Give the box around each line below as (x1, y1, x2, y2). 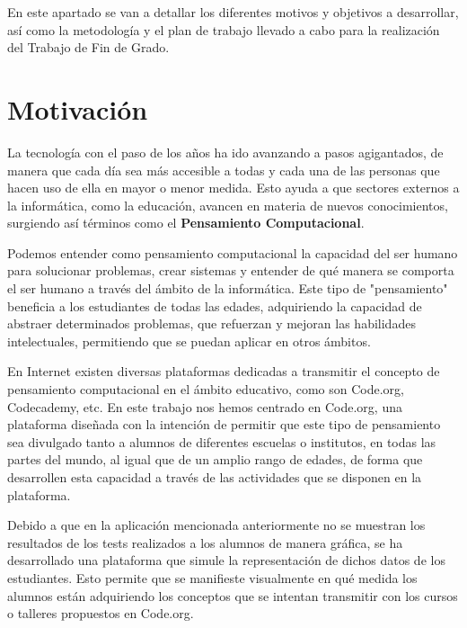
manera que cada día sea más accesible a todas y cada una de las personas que (7, 160, 440, 179)
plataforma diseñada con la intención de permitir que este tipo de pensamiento (7, 415, 441, 434)
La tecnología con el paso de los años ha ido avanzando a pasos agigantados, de (7, 142, 444, 161)
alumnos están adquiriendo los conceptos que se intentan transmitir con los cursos (7, 586, 458, 605)
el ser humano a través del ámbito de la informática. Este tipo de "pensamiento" (7, 279, 448, 298)
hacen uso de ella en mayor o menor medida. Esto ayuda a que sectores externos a (7, 178, 460, 197)
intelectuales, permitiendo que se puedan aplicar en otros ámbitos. (7, 331, 371, 350)
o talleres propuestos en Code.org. (7, 604, 194, 623)
